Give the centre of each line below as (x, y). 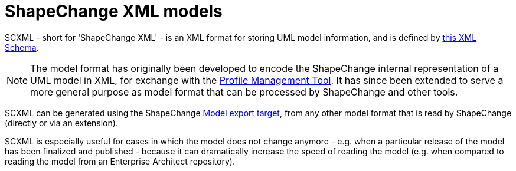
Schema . (22, 47)
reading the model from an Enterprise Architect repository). (120, 161)
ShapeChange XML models (114, 11)
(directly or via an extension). (61, 123)
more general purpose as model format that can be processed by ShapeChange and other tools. (244, 92)
